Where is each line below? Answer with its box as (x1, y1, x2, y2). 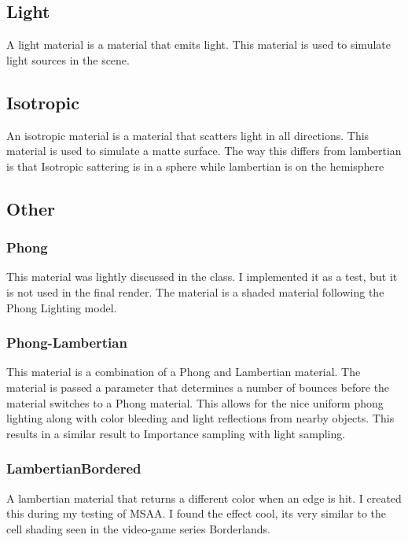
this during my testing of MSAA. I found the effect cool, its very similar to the (6, 505, 387, 522)
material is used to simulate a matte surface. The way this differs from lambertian (6, 142, 402, 159)
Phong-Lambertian (6, 333, 127, 352)
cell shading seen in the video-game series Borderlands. (6, 520, 270, 536)
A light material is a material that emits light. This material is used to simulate (6, 36, 391, 53)
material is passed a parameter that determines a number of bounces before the (6, 378, 390, 395)
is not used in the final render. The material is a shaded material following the (6, 283, 384, 300)
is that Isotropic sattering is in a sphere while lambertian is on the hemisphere (6, 157, 384, 174)
